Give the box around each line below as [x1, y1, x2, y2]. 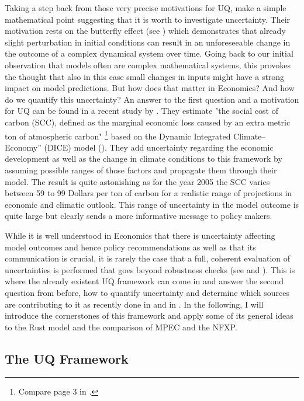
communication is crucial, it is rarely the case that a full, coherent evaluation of [5, 252, 291, 264]
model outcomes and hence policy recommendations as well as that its [5, 240, 256, 253]
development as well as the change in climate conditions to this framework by [5, 152, 282, 165]
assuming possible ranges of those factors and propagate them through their [5, 163, 277, 176]
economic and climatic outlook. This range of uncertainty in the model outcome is [5, 198, 299, 210]
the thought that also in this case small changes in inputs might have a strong [5, 70, 285, 82]
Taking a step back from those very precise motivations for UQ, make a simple [5, 2, 286, 13]
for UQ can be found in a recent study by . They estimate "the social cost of [5, 104, 278, 117]
